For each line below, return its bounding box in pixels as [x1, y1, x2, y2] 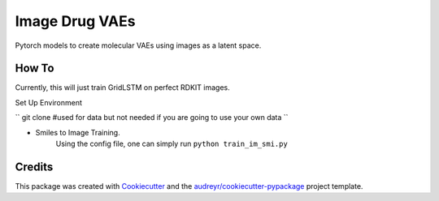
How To [15, 62, 54, 75]
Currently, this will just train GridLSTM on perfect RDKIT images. [15, 83, 231, 92]
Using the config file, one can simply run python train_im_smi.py [55, 139, 288, 149]
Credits [15, 160, 54, 173]
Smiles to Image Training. [35, 127, 121, 137]
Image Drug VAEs [15, 12, 136, 30]
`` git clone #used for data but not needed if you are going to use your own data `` [15, 113, 289, 122]
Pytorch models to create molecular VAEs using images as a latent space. [15, 41, 262, 50]
